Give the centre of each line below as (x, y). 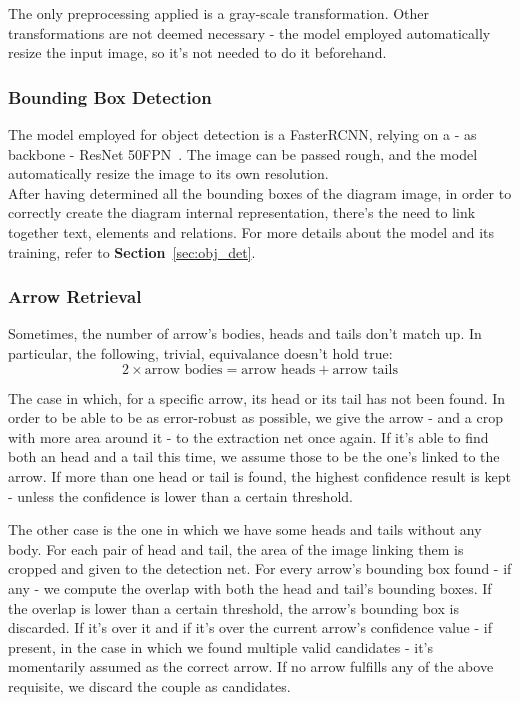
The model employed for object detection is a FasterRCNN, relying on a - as (242, 134)
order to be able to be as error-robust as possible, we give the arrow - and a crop (255, 417)
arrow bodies (183, 369)
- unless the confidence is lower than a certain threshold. (180, 495)
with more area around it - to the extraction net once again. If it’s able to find (248, 436)
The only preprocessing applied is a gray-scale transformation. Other (219, 13)
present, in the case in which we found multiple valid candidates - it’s (220, 646)
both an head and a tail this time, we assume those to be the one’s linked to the (254, 456)
